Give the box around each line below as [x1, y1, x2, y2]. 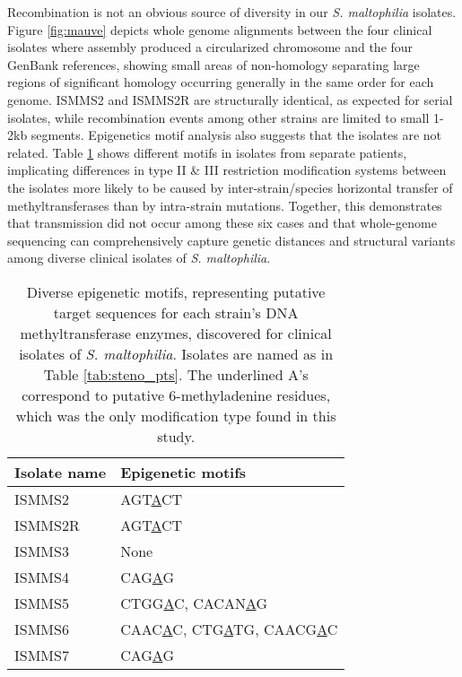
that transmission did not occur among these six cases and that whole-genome [7, 213, 437, 232]
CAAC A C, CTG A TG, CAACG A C [120, 618, 338, 639]
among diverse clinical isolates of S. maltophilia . [7, 248, 271, 267]
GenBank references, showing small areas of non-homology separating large [7, 55, 420, 74]
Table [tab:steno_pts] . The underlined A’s [43, 363, 309, 385]
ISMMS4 [14, 566, 69, 587]
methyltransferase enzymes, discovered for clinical [20, 322, 332, 343]
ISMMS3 [14, 540, 69, 561]
